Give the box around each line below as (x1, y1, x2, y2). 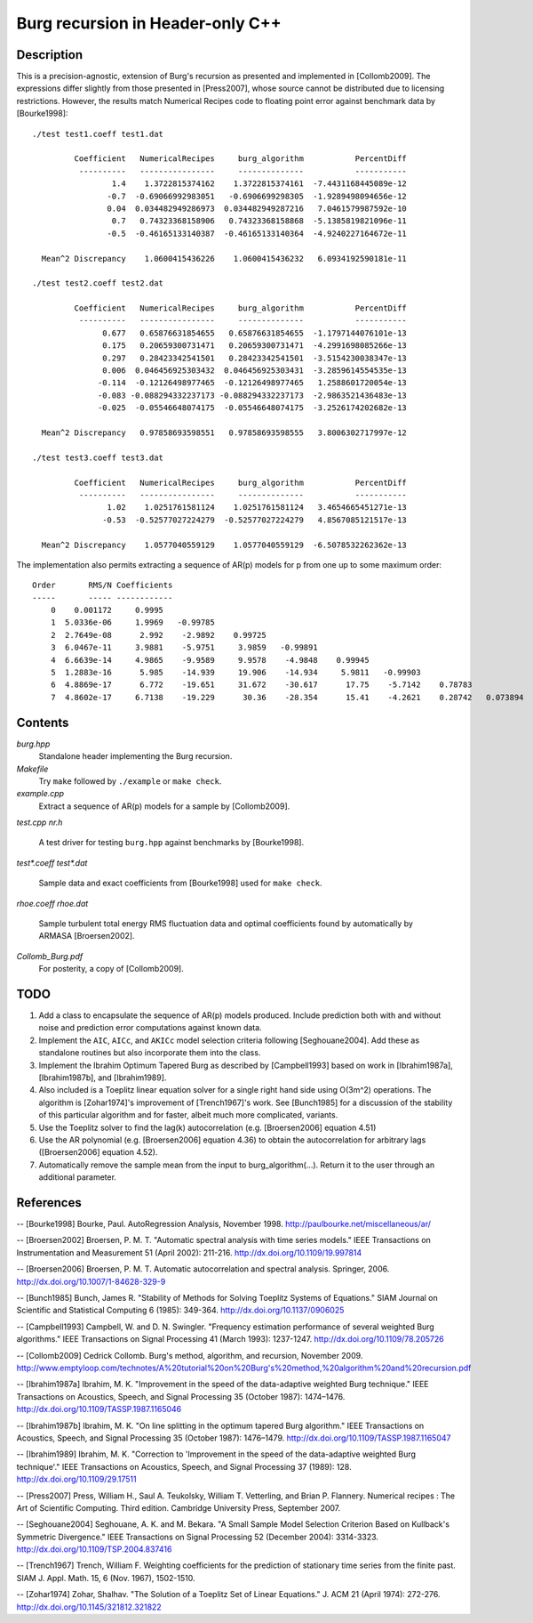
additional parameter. (38, 1172, 117, 1183)
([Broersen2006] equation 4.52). (38, 1147, 158, 1158)
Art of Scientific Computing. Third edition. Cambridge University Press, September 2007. (16, 1502, 341, 1513)
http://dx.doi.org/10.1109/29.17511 (16, 1474, 137, 1485)
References (16, 1195, 82, 1210)
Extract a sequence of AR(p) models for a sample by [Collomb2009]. (38, 801, 290, 811)
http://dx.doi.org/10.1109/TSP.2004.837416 (16, 1544, 172, 1554)
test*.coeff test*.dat (16, 857, 88, 868)
